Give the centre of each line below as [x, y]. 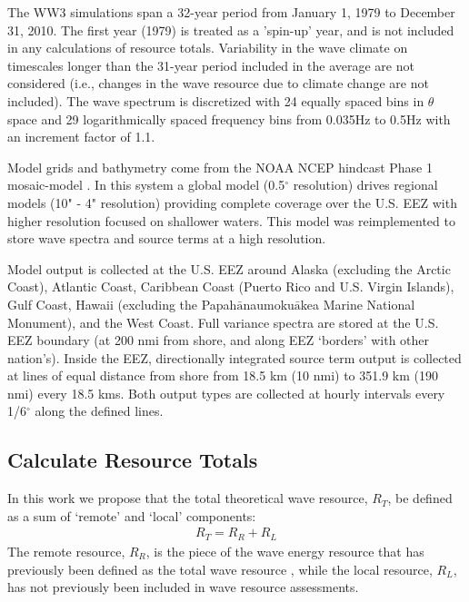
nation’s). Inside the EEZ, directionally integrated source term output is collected [234, 357]
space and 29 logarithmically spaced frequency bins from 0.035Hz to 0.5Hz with [229, 118]
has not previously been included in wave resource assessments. [183, 587]
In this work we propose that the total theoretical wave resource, [188, 498]
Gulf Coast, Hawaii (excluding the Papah [122, 304]
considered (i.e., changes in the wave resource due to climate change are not [218, 83]
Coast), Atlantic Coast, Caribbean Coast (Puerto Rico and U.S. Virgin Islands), [231, 286]
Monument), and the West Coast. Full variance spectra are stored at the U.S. [223, 322]
